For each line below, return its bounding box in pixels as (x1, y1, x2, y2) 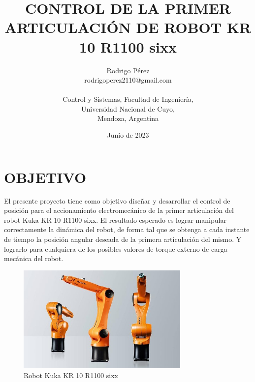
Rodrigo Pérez (106, 65, 150, 75)
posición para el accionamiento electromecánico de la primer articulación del (4, 205, 234, 215)
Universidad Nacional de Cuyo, (81, 103, 175, 114)
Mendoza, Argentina (97, 113, 159, 123)
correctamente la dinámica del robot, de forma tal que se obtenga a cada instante (4, 224, 250, 235)
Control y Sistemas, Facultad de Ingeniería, (63, 94, 193, 104)
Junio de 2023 (107, 130, 149, 140)
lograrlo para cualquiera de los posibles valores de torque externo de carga (4, 243, 227, 254)
